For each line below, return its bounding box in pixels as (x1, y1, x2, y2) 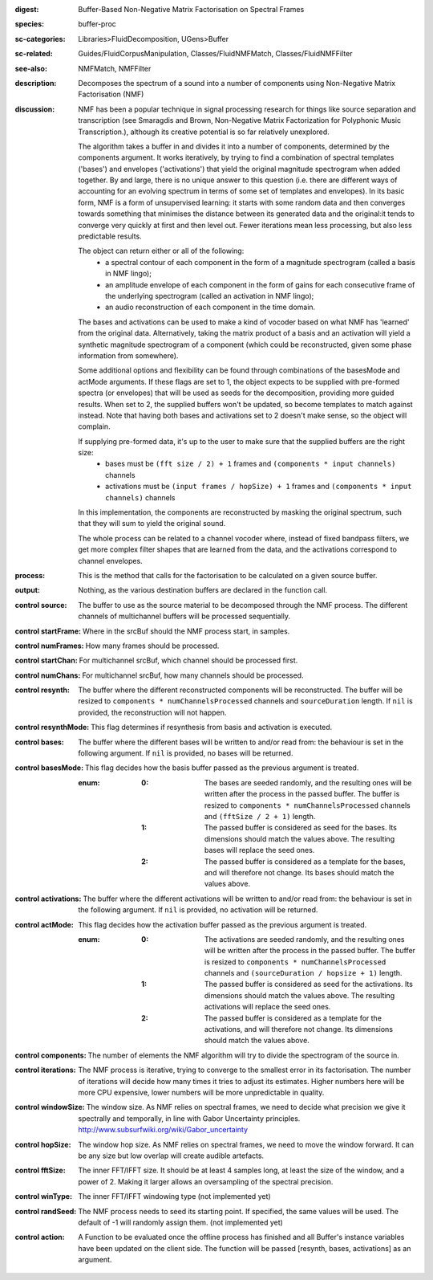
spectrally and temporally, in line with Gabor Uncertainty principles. (78, 1113, 301, 1123)
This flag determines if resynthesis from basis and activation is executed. (91, 723, 333, 732)
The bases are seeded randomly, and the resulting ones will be (204, 777, 412, 787)
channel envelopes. (78, 556, 144, 565)
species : (14, 19, 44, 29)
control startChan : (14, 655, 78, 666)
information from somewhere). (78, 350, 179, 361)
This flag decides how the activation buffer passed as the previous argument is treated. (78, 919, 367, 929)
